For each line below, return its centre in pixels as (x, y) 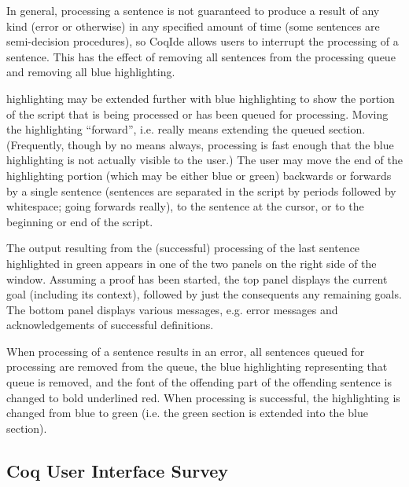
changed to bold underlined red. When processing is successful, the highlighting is (203, 397)
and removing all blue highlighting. (91, 72)
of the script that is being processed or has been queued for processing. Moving (197, 114)
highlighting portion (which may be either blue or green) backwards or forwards (199, 175)
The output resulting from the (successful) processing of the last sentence (183, 248)
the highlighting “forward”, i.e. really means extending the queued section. (186, 129)
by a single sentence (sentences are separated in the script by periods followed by (201, 190)
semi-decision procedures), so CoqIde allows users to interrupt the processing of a (203, 41)
